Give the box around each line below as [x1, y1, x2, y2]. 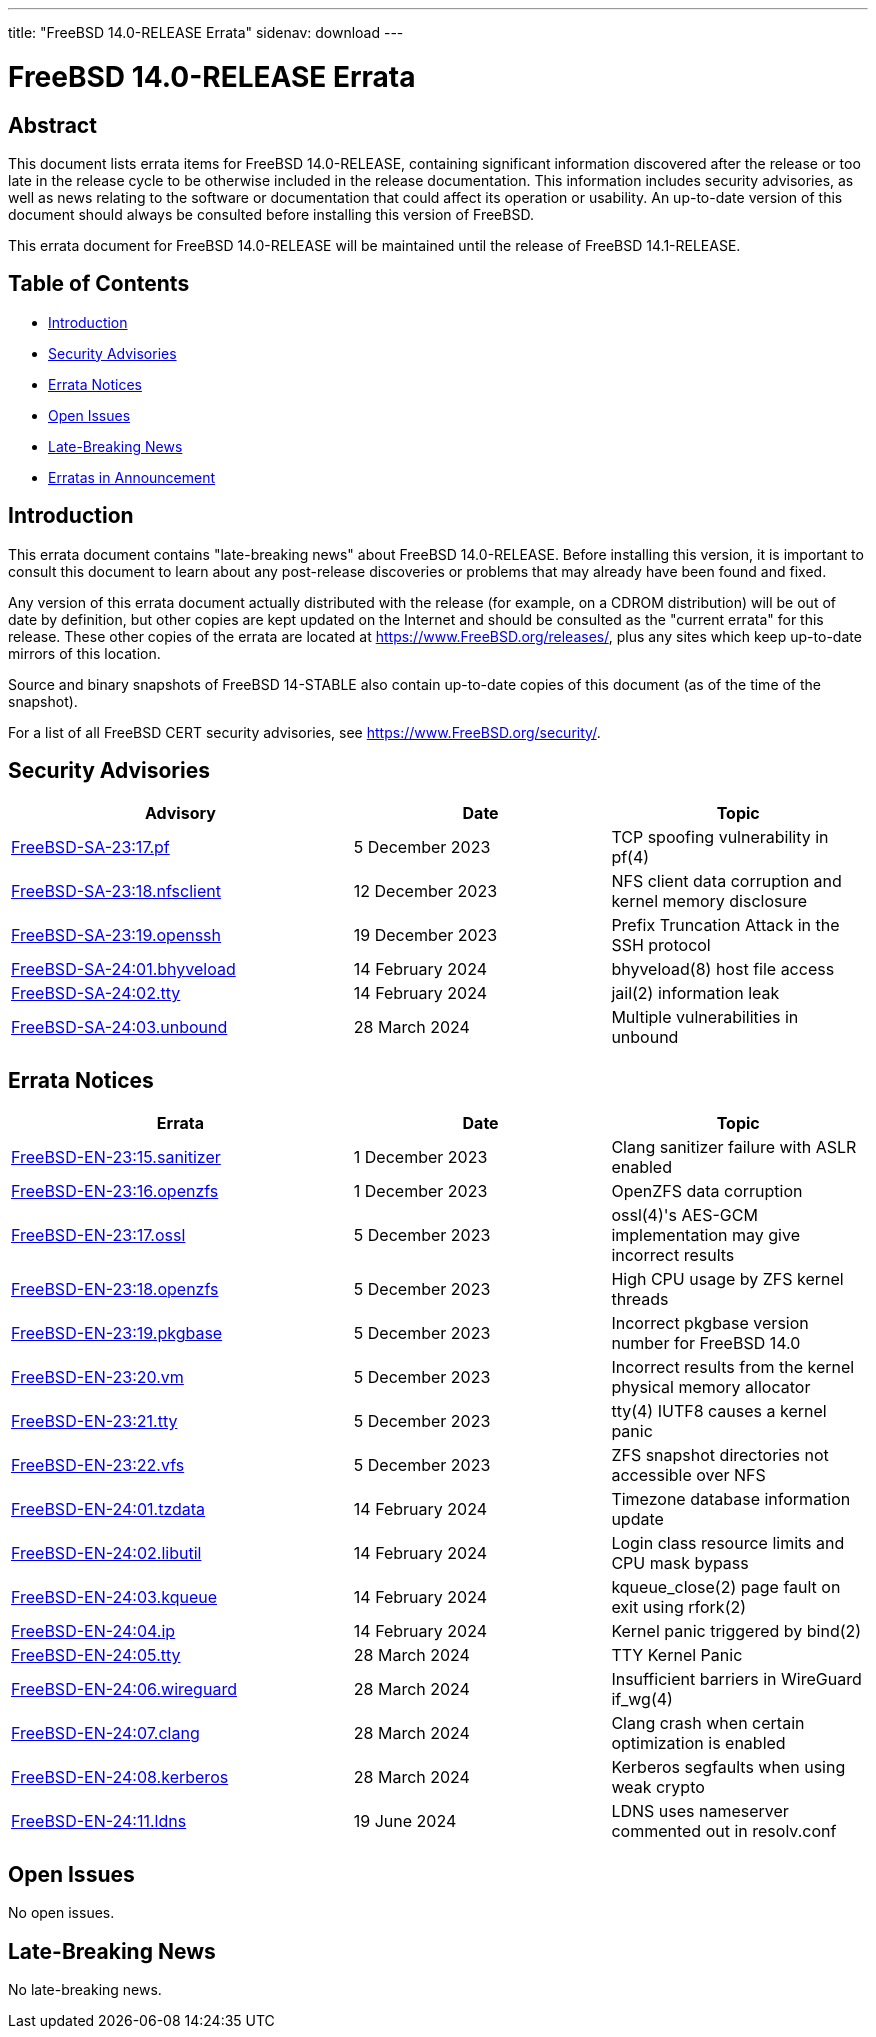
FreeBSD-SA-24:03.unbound [11, 1017, 228, 1038]
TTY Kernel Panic [611, 1645, 743, 1666]
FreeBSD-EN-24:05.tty [11, 1645, 181, 1666]
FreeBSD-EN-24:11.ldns [11, 1811, 187, 1832]
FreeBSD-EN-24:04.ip [11, 1621, 176, 1642]
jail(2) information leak [611, 983, 780, 1004]
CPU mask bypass [611, 1553, 749, 1574]
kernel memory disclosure [611, 891, 808, 912]
